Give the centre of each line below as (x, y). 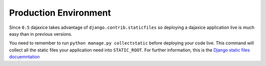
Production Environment (60, 13)
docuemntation (25, 57)
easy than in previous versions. (41, 34)
